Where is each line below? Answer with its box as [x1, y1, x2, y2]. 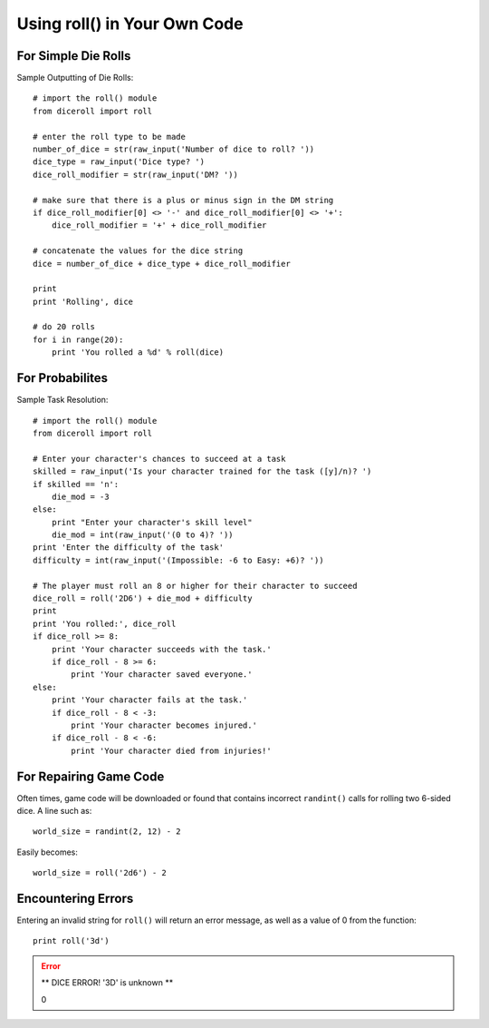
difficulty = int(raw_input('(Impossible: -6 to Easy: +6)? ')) [33, 554, 325, 565]
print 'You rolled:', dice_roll [33, 618, 177, 629]
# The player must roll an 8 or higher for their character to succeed [33, 581, 358, 591]
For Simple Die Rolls [16, 48, 131, 64]
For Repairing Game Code [16, 769, 165, 784]
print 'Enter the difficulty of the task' [33, 543, 225, 553]
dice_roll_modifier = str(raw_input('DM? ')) [33, 169, 239, 180]
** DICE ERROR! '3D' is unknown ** [41, 977, 174, 988]
